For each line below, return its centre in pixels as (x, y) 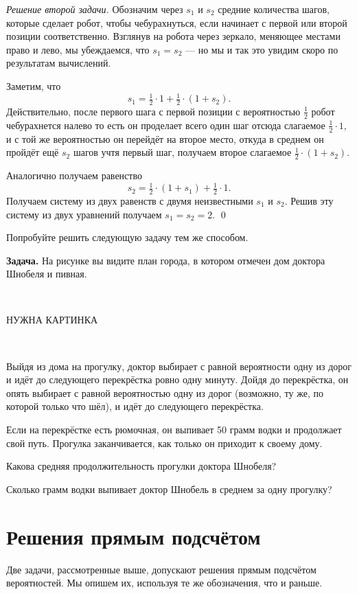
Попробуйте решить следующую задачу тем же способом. (127, 237)
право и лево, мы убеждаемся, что (78, 49)
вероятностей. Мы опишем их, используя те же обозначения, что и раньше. (164, 583)
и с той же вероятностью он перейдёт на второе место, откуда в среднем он (165, 138)
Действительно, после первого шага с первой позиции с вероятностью (153, 111)
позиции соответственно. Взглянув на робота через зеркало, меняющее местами (173, 36)
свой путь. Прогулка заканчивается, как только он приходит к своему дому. (164, 443)
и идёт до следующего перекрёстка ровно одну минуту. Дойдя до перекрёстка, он (177, 379)
